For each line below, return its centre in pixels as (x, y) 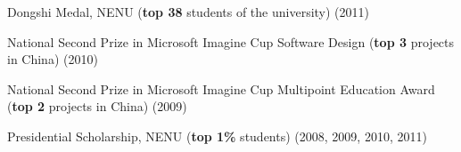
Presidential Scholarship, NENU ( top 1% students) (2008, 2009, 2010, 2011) (217, 136)
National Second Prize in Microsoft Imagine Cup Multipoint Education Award (221, 88)
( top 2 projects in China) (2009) (97, 106)
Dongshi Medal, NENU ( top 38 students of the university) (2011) (188, 12)
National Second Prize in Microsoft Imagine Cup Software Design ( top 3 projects (231, 41)
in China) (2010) (53, 59)
